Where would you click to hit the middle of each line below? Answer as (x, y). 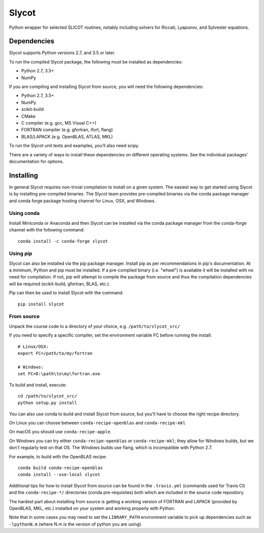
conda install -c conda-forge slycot (63, 241)
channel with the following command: (47, 230)
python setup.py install (47, 403)
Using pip (21, 254)
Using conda (24, 213)
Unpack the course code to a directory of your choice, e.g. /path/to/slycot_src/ (95, 326)
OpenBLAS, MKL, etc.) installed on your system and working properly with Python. (92, 508)
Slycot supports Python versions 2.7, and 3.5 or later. (62, 53)
